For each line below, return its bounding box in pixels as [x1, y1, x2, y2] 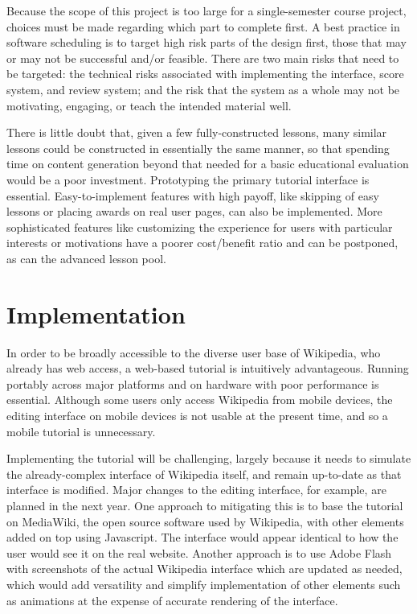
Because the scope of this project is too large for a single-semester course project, [6, 2, 407, 19]
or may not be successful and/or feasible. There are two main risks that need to [6, 49, 399, 66]
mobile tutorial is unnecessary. [6, 422, 156, 439]
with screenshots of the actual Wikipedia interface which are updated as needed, [6, 560, 403, 577]
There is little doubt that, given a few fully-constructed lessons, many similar [6, 124, 387, 141]
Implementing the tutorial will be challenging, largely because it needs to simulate [6, 450, 411, 467]
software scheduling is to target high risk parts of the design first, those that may [6, 34, 407, 51]
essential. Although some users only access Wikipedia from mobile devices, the [6, 391, 393, 408]
